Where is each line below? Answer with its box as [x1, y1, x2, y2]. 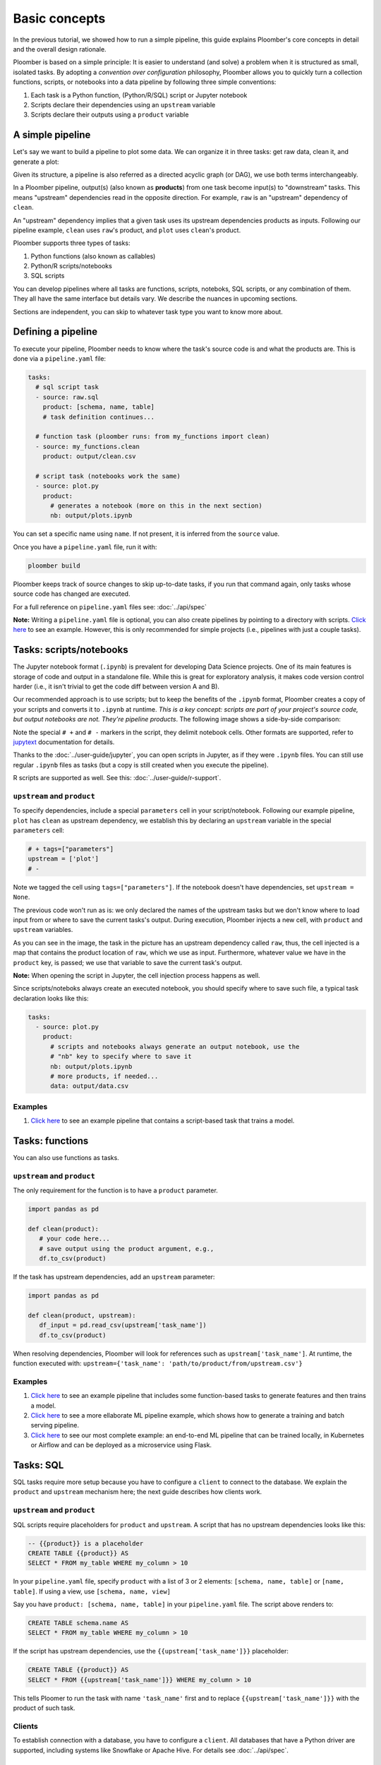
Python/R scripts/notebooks [30, 262, 112, 270]
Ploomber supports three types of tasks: [13, 239, 131, 247]
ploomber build [28, 561, 80, 570]
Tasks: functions [13, 1135, 89, 1147]
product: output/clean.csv [42, 453, 137, 460]
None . [13, 893, 30, 902]
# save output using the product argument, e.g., [39, 1245, 214, 1252]
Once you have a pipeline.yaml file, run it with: [13, 542, 157, 551]
